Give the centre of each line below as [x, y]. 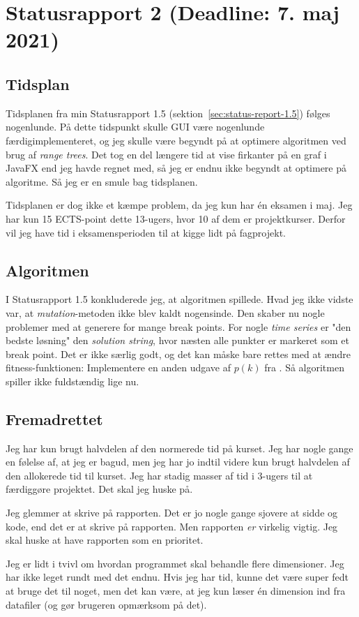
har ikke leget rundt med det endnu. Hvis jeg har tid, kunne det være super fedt [177, 577]
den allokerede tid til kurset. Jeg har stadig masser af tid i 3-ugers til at [159, 475]
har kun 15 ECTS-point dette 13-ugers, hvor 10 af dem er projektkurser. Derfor [176, 218]
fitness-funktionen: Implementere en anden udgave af [118, 367]
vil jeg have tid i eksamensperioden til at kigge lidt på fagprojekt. [146, 232]
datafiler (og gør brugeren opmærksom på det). [106, 604]
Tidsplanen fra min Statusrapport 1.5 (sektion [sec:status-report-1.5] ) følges [168, 113]
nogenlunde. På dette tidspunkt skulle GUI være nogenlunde [135, 127]
